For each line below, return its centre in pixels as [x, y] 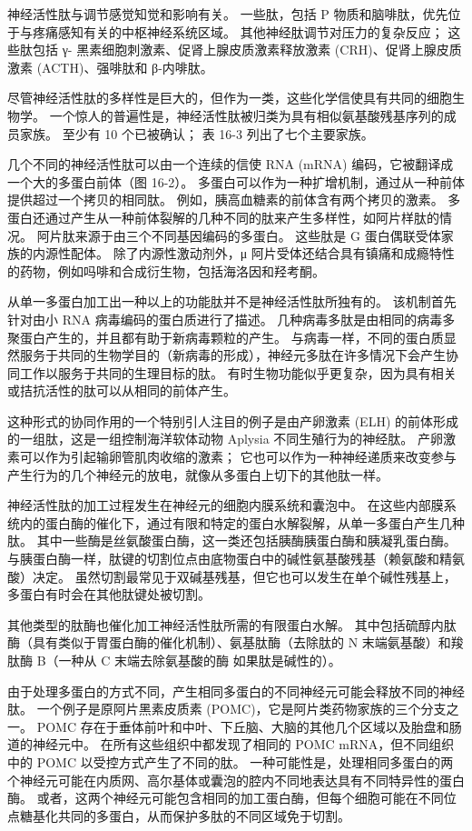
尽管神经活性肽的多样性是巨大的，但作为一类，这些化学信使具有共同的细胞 [230, 98]
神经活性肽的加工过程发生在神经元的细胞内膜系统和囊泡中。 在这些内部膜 [226, 505]
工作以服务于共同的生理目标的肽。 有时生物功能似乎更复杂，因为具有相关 [238, 372]
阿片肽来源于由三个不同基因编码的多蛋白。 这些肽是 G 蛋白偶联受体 [239, 235]
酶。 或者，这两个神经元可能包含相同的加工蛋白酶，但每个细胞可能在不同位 [232, 798]
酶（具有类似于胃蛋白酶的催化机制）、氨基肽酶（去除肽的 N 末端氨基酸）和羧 [236, 642]
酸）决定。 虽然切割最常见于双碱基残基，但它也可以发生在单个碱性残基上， [232, 576]
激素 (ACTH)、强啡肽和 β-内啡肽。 [110, 67]
